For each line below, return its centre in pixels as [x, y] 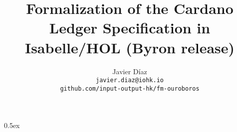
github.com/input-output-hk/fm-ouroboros [130, 88]
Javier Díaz [130, 71]
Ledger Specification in [130, 28]
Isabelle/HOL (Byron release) [130, 47]
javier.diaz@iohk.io [130, 80]
